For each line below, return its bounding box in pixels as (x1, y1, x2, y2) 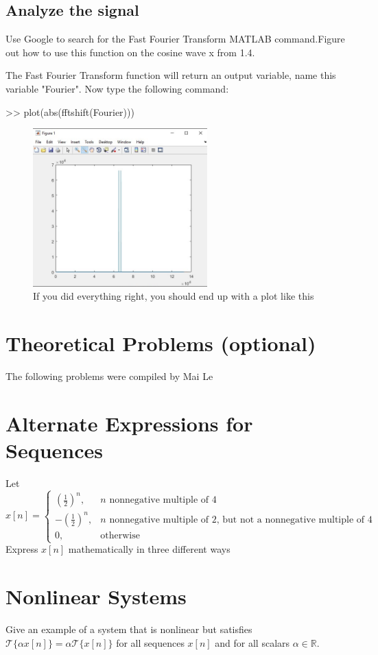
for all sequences (116, 635, 185, 650)
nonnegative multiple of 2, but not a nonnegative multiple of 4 (109, 514, 373, 525)
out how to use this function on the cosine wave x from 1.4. (5, 45, 255, 59)
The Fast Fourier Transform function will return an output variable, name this (5, 68, 336, 82)
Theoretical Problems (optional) (5, 329, 316, 357)
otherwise (100, 530, 140, 540)
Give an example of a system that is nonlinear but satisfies (5, 621, 252, 636)
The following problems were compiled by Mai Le (5, 369, 213, 383)
